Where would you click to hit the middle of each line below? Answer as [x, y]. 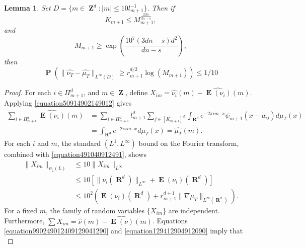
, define [136, 92]
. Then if [161, 8]
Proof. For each [28, 92]
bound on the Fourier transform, [189, 143]
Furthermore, [24, 221]
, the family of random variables [95, 210]
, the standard [79, 143]
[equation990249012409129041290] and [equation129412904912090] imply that [124, 231]
